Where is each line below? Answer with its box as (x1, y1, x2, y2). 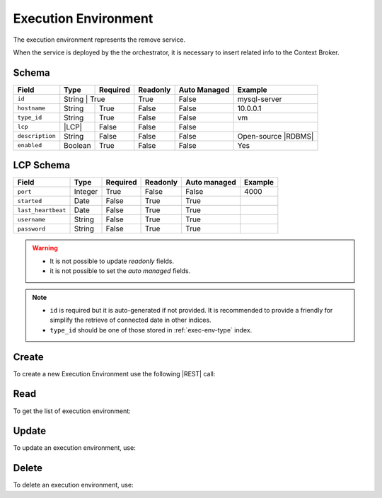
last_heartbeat (17, 206, 66, 214)
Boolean (64, 140, 91, 150)
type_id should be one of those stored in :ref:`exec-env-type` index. (50, 325, 253, 334)
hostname (17, 105, 46, 112)
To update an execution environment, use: (13, 444, 136, 452)
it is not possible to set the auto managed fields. (50, 267, 191, 275)
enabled (17, 141, 42, 149)
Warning (32, 244, 58, 253)
